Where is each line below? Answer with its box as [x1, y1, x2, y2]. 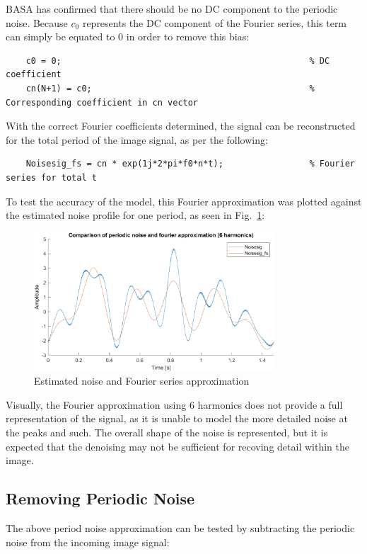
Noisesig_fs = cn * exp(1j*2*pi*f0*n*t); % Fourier [25, 159, 355, 169]
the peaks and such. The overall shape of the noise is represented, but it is [6, 425, 328, 440]
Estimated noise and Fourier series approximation [34, 373, 250, 388]
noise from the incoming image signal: [6, 534, 170, 549]
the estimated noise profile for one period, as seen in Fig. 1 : [6, 208, 265, 222]
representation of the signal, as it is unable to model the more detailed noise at [6, 411, 348, 426]
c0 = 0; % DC [25, 55, 330, 66]
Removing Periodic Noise [6, 487, 195, 509]
